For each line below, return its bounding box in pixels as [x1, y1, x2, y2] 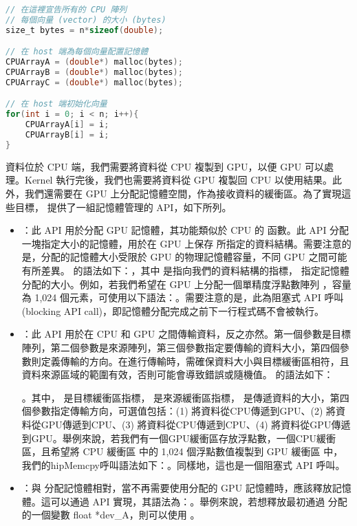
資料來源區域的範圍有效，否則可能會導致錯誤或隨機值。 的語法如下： [21, 367, 334, 382]
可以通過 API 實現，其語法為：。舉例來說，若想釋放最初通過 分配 [50, 494, 347, 508]
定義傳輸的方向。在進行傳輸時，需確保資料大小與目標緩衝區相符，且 [41, 353, 349, 368]
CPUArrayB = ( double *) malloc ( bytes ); [6, 67, 183, 78]
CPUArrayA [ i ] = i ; [25, 120, 109, 130]
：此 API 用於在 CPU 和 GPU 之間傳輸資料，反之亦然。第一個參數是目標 [21, 327, 351, 341]
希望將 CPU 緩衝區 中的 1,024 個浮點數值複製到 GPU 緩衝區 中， [50, 444, 343, 459]
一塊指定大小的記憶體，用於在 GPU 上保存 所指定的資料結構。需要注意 [21, 236, 342, 250]
